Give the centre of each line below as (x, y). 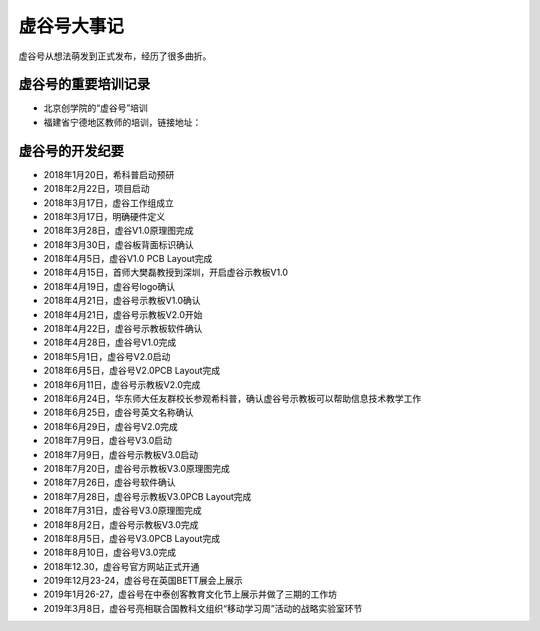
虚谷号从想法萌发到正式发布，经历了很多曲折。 (115, 56)
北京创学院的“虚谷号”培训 (96, 108)
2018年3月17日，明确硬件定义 (104, 216)
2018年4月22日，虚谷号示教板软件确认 (123, 329)
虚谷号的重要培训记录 (84, 84)
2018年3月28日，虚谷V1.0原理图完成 (118, 231)
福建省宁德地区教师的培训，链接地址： (122, 122)
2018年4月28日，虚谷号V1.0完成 (110, 342)
